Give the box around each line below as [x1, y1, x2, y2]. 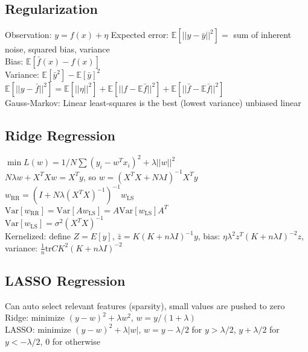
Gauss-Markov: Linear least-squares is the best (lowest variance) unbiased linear [5, 96, 301, 108]
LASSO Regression [5, 271, 126, 289]
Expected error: [111, 28, 169, 41]
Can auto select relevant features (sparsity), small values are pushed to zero [5, 299, 285, 312]
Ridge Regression [5, 125, 115, 144]
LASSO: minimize [5, 322, 71, 335]
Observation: [5, 28, 52, 41]
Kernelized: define [5, 230, 71, 242]
